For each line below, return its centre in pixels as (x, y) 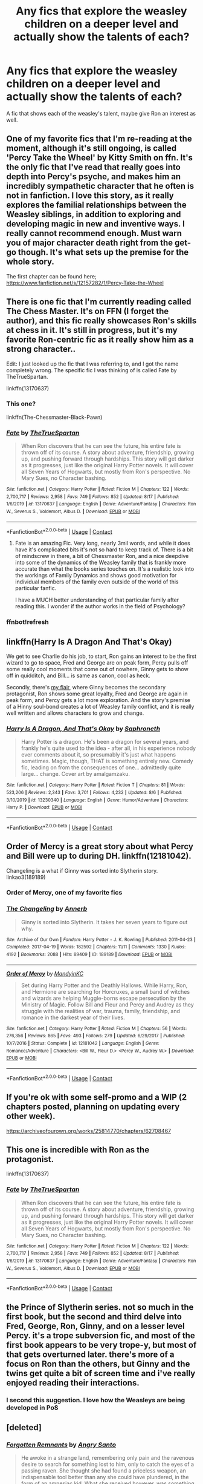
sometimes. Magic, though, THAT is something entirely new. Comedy (107, 761)
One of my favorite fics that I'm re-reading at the (99, 139)
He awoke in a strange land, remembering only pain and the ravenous (108, 1457)
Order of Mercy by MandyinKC (45, 973)
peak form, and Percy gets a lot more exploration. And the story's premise (98, 700)
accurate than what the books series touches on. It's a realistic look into (105, 569)
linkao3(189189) (26, 877)
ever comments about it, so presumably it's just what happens (98, 755)
